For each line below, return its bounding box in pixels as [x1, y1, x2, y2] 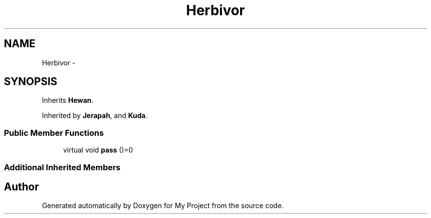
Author [4, 180, 39, 193]
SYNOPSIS [4, 75, 58, 88]
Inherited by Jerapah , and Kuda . [42, 111, 148, 120]
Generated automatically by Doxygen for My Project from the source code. [42, 201, 284, 210]
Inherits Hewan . [42, 96, 93, 105]
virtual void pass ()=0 [63, 146, 133, 155]
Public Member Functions [4, 127, 104, 138]
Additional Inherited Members [4, 162, 121, 172]
